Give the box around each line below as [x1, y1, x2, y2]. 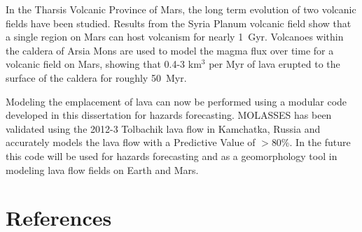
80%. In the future [271, 135, 351, 150]
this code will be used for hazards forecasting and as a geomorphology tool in [6, 148, 337, 163]
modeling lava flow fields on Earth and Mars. [6, 162, 199, 177]
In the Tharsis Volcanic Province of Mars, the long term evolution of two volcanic [6, 2, 356, 16]
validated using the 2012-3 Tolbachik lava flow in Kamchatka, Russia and [6, 121, 321, 136]
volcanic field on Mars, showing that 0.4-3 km [6, 57, 202, 71]
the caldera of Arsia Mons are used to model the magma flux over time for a [6, 43, 334, 57]
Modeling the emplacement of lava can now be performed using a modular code [6, 94, 347, 108]
